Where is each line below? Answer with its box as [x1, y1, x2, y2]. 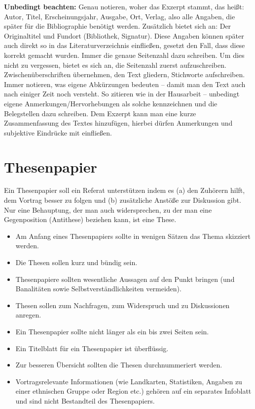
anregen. [15, 310, 41, 320]
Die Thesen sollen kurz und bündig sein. [15, 257, 138, 267]
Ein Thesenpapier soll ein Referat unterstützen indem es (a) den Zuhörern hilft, [4, 185, 245, 195]
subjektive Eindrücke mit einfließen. [4, 127, 112, 137]
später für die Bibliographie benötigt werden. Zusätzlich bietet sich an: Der [4, 21, 231, 31]
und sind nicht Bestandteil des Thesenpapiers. [15, 395, 155, 406]
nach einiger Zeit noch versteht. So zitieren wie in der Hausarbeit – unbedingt [4, 89, 240, 99]
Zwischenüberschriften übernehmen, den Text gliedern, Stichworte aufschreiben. [4, 69, 245, 80]
